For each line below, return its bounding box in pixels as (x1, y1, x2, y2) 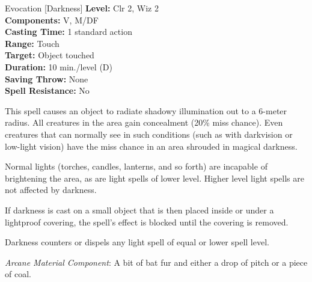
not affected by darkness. (5, 183, 97, 196)
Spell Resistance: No (5, 84, 90, 97)
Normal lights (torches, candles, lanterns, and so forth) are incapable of (5, 160, 268, 173)
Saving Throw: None (5, 72, 88, 85)
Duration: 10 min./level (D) (5, 60, 112, 73)
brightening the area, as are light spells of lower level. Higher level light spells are (5, 171, 304, 184)
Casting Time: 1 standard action (5, 25, 132, 38)
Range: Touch (5, 37, 60, 49)
